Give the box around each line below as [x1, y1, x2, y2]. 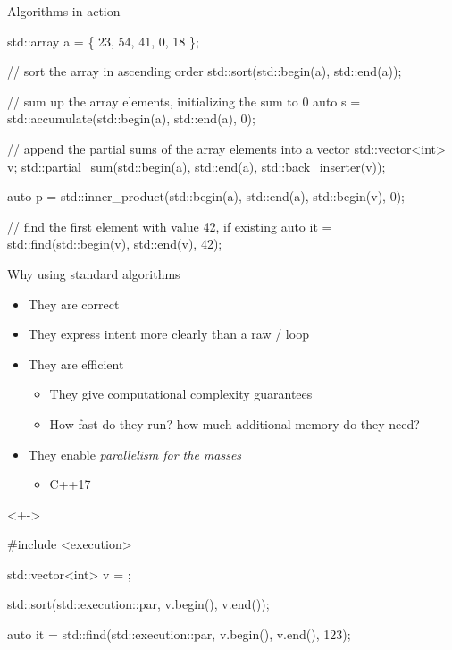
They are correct [28, 294, 120, 313]
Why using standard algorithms [7, 264, 180, 283]
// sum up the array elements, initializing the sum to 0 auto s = [7, 91, 361, 110]
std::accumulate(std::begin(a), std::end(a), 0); [7, 109, 255, 128]
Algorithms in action [7, 2, 121, 20]
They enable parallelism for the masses [28, 444, 242, 463]
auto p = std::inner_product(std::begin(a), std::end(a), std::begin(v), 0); [7, 187, 406, 206]
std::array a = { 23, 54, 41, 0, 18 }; [7, 31, 199, 50]
